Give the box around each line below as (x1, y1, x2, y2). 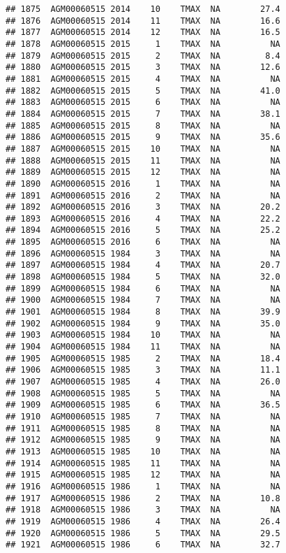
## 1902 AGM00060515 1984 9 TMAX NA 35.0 (6, 318, 280, 329)
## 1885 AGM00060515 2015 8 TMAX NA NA (6, 120, 280, 131)
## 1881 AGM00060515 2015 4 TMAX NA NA (6, 73, 280, 84)
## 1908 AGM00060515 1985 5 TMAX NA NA (6, 388, 280, 398)
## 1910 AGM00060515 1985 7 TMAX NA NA (6, 411, 280, 422)
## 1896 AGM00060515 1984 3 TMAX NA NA (6, 248, 280, 259)
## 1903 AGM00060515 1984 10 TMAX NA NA (6, 330, 280, 340)
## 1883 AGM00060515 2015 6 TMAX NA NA (6, 97, 280, 108)
